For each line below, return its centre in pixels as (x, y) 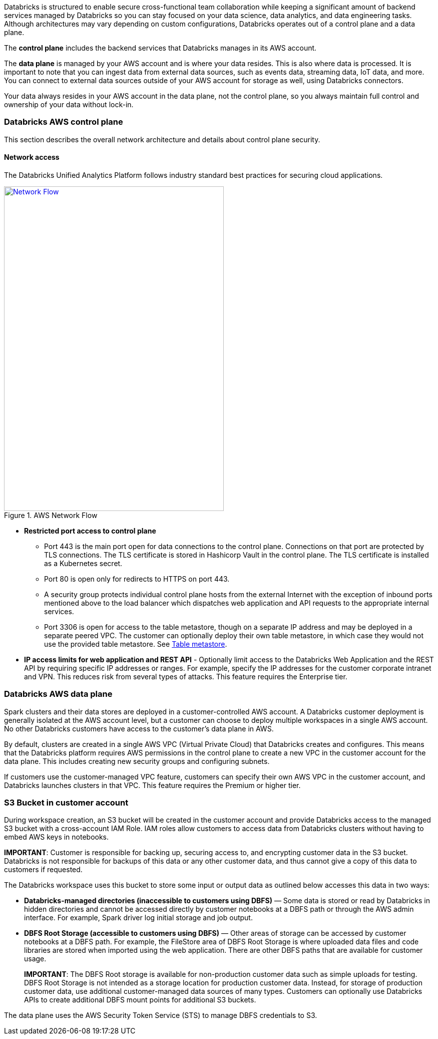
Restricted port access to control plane (90, 531)
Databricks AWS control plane (64, 122)
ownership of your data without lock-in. (69, 104)
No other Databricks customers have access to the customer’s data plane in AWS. (139, 728)
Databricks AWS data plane (58, 694)
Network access (32, 157)
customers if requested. (43, 870)
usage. (35, 959)
